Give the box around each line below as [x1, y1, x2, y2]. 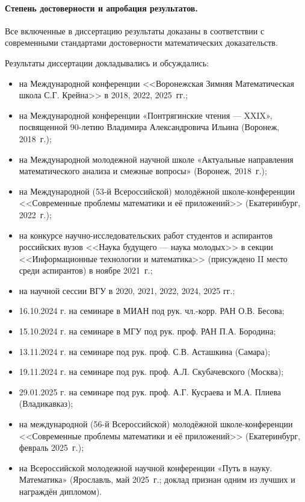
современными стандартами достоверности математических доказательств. [5, 36, 278, 49]
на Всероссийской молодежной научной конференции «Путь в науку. [19, 461, 273, 474]
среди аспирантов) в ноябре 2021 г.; [19, 264, 153, 277]
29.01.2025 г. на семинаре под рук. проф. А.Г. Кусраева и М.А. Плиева [19, 385, 282, 398]
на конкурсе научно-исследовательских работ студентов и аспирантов [19, 228, 273, 241]
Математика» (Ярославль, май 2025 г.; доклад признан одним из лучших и [19, 473, 295, 486]
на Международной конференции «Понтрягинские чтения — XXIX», [19, 108, 273, 121]
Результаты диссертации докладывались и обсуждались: [5, 56, 209, 69]
